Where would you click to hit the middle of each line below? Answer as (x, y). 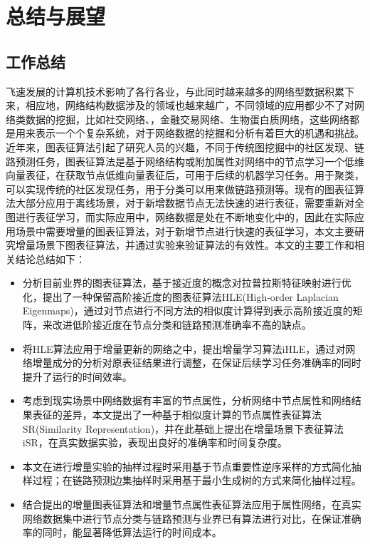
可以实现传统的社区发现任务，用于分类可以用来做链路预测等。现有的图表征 (180, 189)
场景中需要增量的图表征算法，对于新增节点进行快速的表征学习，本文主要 (185, 231)
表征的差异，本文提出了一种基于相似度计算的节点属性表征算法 (177, 415)
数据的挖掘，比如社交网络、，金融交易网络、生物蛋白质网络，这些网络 (187, 119)
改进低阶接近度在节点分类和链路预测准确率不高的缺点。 (182, 325)
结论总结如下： (50, 258)
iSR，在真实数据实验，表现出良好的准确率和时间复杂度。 (155, 442)
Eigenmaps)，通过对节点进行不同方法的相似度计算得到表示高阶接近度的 (187, 311)
